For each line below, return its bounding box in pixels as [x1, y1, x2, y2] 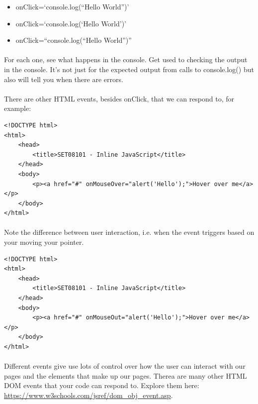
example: [4, 103, 31, 113]
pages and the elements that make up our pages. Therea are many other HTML [4, 370, 247, 381]
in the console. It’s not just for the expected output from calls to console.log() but [4, 64, 254, 74]
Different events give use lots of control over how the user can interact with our [4, 361, 246, 371]
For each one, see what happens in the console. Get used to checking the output [4, 54, 248, 65]
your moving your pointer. [4, 237, 84, 247]
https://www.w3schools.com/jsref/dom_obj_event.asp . [4, 390, 173, 400]
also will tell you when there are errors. [4, 74, 123, 84]
